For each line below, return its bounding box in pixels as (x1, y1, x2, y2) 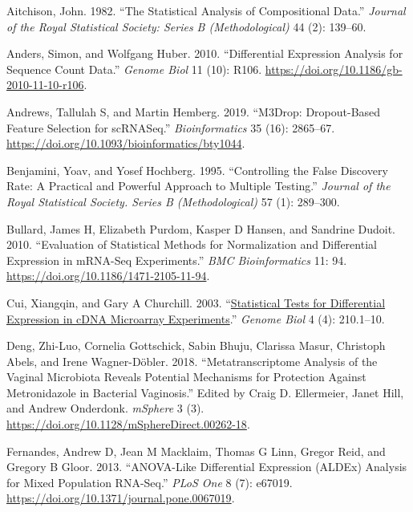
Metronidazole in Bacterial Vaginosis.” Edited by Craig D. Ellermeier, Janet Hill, (6, 384, 404, 400)
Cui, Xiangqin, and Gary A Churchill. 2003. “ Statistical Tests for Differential (6, 294, 386, 311)
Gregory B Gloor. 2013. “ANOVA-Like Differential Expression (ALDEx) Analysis (6, 458, 407, 475)
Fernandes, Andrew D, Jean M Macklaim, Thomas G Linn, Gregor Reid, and (6, 442, 386, 459)
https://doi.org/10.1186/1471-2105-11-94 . (6, 267, 210, 284)
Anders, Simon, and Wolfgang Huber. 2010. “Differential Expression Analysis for (6, 45, 403, 62)
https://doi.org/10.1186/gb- (265, 60, 403, 77)
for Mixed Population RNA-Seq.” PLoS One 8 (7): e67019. (6, 473, 293, 490)
